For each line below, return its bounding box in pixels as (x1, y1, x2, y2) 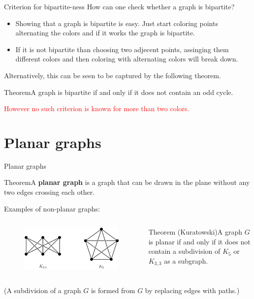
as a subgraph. (164, 256, 208, 266)
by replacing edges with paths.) (145, 285, 240, 295)
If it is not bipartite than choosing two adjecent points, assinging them (15, 44, 229, 54)
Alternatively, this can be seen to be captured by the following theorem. (4, 70, 221, 80)
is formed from (91, 285, 135, 295)
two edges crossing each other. (4, 187, 95, 197)
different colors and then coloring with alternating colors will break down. (15, 54, 238, 64)
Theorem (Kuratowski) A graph (148, 227, 243, 237)
